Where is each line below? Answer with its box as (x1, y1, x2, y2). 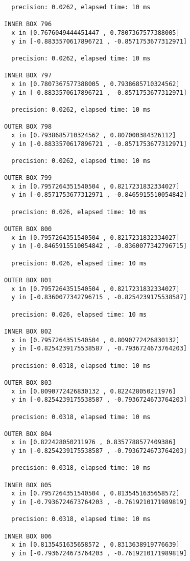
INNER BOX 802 (4, 327, 52, 335)
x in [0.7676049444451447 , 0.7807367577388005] (11, 29, 180, 36)
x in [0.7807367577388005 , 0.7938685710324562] (11, 80, 180, 88)
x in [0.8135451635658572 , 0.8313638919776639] (11, 541, 180, 549)
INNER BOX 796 (4, 20, 52, 28)
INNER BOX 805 (4, 481, 52, 489)
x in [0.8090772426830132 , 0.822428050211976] (11, 387, 176, 395)
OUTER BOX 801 (4, 277, 52, 284)
